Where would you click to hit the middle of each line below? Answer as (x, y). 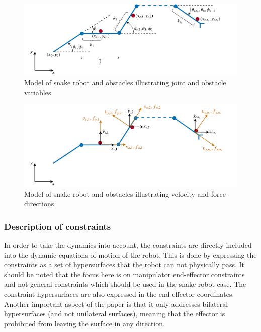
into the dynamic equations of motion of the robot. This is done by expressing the (130, 254)
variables (38, 92)
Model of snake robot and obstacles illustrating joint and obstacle (125, 83)
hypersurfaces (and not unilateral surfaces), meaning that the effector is (115, 314)
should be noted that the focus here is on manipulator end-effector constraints (124, 274)
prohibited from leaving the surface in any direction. (84, 323)
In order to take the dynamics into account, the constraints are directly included (128, 245)
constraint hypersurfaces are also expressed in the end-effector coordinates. (119, 294)
